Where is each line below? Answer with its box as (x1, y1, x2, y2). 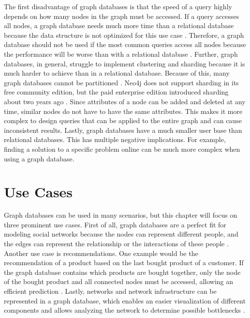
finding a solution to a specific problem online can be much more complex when (4, 143, 240, 154)
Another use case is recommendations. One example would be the (4, 248, 198, 258)
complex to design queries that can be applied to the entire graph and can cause (4, 115, 242, 126)
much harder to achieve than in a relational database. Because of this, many (4, 68, 230, 78)
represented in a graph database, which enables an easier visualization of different (4, 295, 246, 305)
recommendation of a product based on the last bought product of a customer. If (4, 257, 244, 268)
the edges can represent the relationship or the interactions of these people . (4, 238, 229, 248)
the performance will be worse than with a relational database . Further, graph (4, 48, 238, 59)
